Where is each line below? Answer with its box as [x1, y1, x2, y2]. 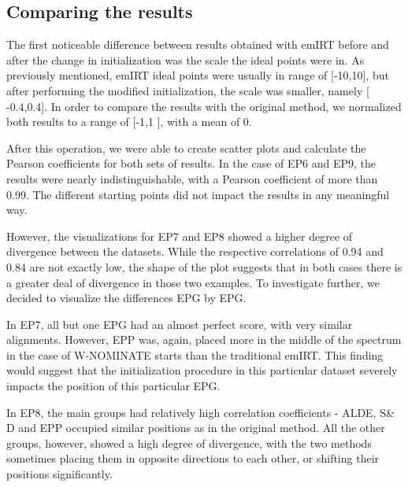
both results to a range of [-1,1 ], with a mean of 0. [6, 113, 252, 130]
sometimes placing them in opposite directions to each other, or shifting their [6, 450, 380, 467]
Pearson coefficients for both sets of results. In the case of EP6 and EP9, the [6, 155, 376, 172]
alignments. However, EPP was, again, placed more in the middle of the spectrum [6, 331, 402, 348]
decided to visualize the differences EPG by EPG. [6, 290, 247, 306]
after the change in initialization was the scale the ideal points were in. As [6, 51, 365, 68]
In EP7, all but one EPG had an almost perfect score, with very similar [6, 315, 353, 332]
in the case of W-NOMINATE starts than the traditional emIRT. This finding [6, 346, 384, 363]
